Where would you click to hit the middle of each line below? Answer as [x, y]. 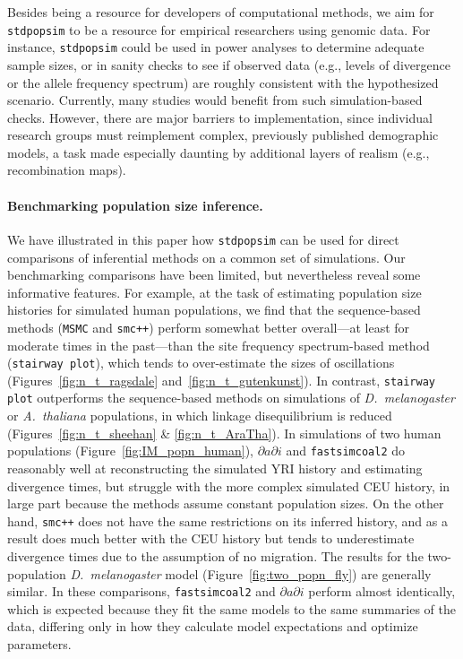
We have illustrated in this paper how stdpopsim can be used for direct [203, 239]
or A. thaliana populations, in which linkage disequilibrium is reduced [200, 416]
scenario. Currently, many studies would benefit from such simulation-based [215, 100]
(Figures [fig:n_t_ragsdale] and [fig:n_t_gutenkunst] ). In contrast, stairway [221, 380]
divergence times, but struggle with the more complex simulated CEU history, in [229, 486]
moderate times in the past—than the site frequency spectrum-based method [219, 345]
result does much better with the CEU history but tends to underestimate [211, 538]
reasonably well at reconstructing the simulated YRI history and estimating [215, 468]
